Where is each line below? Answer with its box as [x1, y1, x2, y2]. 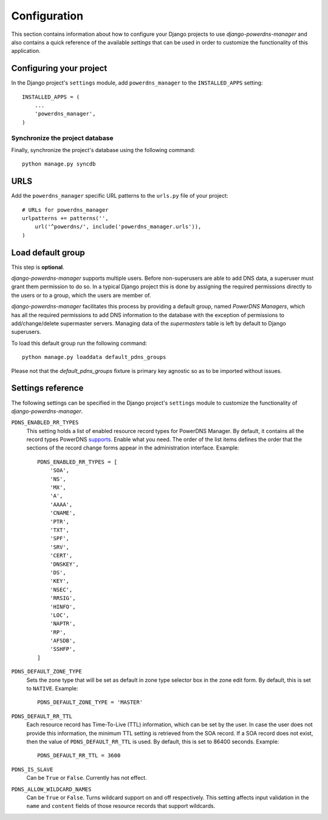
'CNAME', [49, 510, 76, 516]
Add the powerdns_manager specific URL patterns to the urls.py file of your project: [11, 192, 228, 200]
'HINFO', [49, 603, 76, 610]
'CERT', [49, 552, 73, 559]
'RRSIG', [49, 595, 76, 602]
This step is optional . [11, 263, 64, 271]
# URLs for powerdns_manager [22, 206, 109, 213]
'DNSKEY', [49, 560, 79, 568]
